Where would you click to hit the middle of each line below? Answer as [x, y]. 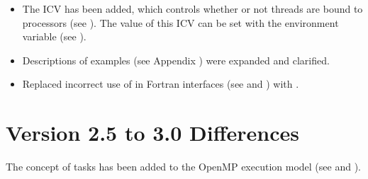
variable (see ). [54, 36]
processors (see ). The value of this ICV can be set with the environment [180, 22]
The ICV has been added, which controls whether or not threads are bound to [193, 8]
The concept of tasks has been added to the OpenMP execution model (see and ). [183, 167]
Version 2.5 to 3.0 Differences [152, 133]
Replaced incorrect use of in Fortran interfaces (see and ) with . [161, 84]
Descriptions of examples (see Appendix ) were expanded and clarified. [176, 60]
